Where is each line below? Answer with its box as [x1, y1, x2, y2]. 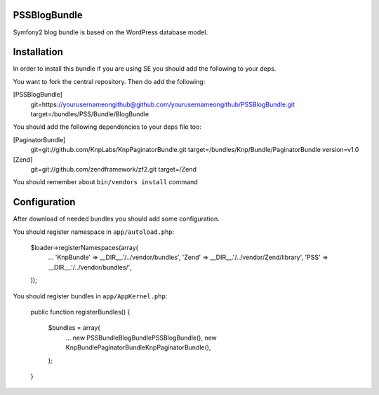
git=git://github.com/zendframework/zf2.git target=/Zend [30, 165, 197, 173]
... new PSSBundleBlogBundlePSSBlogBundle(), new [65, 333, 217, 342]
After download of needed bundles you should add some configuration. [13, 214, 220, 223]
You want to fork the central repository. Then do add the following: [13, 77, 206, 85]
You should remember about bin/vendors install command [13, 178, 198, 186]
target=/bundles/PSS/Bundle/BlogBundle [30, 109, 149, 118]
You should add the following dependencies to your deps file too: [13, 123, 201, 131]
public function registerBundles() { [30, 307, 131, 316]
